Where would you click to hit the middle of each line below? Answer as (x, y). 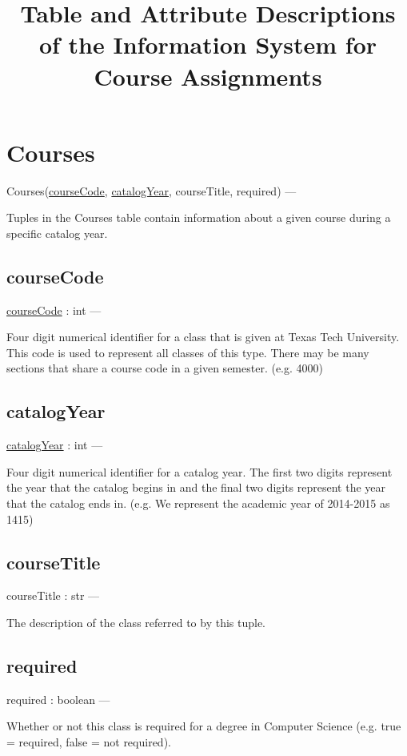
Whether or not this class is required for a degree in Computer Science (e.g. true (204, 726)
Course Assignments (208, 76)
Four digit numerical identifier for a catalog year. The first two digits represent (200, 471)
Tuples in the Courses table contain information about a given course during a (199, 217)
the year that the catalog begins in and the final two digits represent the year (196, 487)
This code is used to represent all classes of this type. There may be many (188, 352)
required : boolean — (58, 699)
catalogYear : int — (55, 445)
